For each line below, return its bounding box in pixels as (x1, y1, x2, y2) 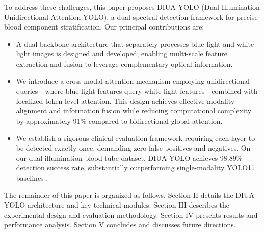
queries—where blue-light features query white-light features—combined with (16, 85, 258, 96)
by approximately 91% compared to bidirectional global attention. (16, 115, 223, 126)
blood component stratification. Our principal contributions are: (4, 21, 204, 32)
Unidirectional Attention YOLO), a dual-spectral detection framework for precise (4, 11, 258, 22)
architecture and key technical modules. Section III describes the (27, 199, 229, 210)
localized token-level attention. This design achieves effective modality (16, 95, 235, 106)
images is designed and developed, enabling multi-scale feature (33, 48, 227, 59)
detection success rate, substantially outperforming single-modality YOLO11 (16, 162, 255, 173)
